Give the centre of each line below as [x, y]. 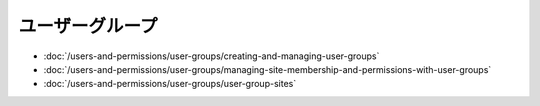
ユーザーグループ [88, 26]
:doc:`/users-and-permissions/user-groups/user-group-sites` [170, 84]
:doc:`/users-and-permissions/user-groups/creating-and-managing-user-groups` [211, 56]
